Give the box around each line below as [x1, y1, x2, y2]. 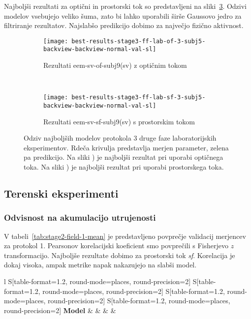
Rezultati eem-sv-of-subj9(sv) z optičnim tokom [43, 60, 187, 70]
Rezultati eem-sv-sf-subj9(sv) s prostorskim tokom [43, 116, 195, 126]
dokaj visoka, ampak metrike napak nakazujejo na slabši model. [4, 260, 197, 270]
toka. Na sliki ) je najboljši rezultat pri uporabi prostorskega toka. [24, 161, 224, 172]
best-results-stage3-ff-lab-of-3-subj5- [71, 37, 206, 45]
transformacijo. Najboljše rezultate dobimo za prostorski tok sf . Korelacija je [4, 250, 235, 260]
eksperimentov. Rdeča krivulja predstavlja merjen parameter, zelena [24, 142, 229, 152]
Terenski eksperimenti [4, 185, 119, 201]
